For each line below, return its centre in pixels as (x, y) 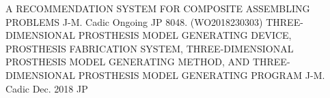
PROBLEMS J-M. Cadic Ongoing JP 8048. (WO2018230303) (134, 21)
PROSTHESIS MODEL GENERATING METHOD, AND (128, 62)
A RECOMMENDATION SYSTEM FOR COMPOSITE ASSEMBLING (158, 8)
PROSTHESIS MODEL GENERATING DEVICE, (185, 35)
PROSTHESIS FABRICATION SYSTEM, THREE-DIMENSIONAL (150, 48)
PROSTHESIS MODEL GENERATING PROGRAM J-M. (202, 75)
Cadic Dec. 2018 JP (47, 88)
